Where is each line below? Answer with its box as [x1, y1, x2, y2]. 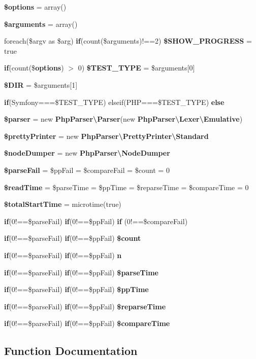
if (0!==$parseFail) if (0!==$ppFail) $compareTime [4, 318, 170, 329]
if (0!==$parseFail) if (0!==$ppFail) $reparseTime [4, 301, 166, 311]
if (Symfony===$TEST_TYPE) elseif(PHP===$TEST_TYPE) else [4, 96, 225, 107]
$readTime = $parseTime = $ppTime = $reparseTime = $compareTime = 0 [4, 182, 249, 192]
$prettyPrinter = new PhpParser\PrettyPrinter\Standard [4, 130, 209, 141]
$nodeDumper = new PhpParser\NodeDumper [4, 148, 170, 158]
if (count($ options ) [4, 62, 64, 73]
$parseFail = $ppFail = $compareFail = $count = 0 [4, 164, 170, 175]
